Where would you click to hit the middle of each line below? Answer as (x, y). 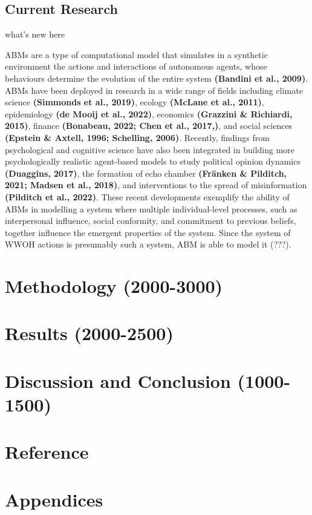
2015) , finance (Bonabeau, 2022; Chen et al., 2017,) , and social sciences (149, 126)
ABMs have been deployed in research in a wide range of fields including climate (154, 90)
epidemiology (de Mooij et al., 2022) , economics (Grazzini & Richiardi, (149, 113)
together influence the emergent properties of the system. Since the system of (148, 232)
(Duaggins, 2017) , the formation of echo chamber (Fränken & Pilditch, (146, 173)
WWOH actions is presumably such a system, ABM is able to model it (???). (148, 244)
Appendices (54, 499)
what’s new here (35, 34)
